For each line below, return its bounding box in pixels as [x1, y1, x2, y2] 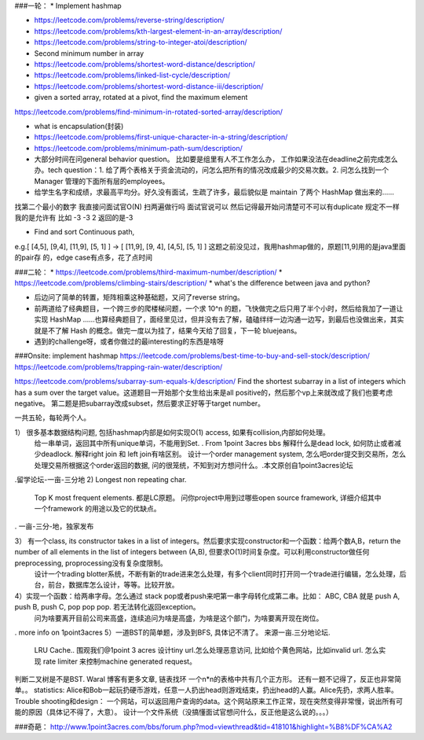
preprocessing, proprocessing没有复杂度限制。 [14, 558, 168, 568]
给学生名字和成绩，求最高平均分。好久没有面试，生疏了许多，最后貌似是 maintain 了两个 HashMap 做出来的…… [34, 187, 394, 197]
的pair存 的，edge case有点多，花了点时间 [14, 252, 153, 263]
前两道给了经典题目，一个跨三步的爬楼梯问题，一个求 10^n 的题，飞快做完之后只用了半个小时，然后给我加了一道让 [34, 304, 404, 313]
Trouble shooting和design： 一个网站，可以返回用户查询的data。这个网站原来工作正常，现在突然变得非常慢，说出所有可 [14, 696, 404, 705]
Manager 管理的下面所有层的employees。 [34, 176, 170, 186]
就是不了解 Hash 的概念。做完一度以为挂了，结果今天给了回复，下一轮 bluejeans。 [34, 326, 302, 335]
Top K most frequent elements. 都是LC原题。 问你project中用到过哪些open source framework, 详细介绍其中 [34, 492, 382, 503]
